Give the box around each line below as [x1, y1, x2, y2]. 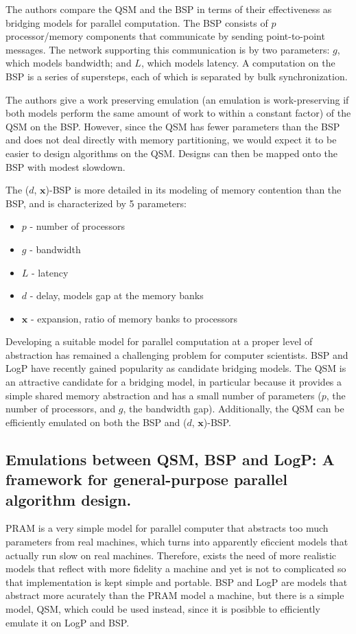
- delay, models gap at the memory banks [29, 288, 204, 303]
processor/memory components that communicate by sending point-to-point [5, 29, 325, 43]
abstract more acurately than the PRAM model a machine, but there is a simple [5, 588, 344, 602]
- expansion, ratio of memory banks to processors [30, 311, 238, 325]
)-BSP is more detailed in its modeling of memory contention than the [45, 183, 342, 197]
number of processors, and [5, 401, 116, 416]
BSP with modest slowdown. [5, 159, 126, 174]
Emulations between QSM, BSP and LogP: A [5, 448, 335, 469]
